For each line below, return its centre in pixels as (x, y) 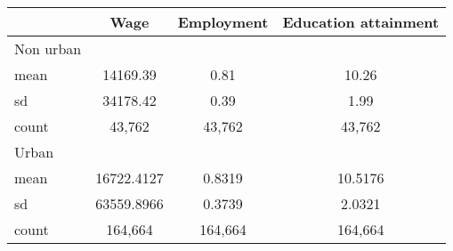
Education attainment (361, 22)
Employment (223, 22)
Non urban (48, 49)
